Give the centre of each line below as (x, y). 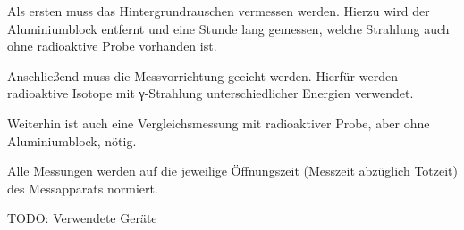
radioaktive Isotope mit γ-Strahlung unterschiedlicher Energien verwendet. (211, 93)
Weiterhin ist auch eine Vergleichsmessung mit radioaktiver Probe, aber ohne (219, 123)
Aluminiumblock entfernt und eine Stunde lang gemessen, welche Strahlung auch (228, 28)
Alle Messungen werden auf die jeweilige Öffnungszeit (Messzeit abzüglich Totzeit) (232, 171)
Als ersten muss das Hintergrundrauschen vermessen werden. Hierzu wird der (219, 11)
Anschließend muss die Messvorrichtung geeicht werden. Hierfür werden (202, 75)
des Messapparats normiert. (83, 188)
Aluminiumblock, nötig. (72, 140)
